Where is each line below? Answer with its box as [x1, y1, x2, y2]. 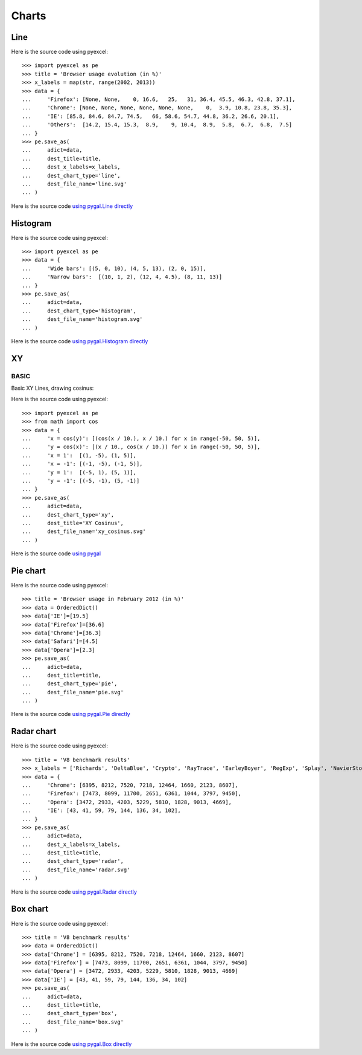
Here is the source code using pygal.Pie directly [11, 711, 130, 718]
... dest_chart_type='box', [22, 1010, 118, 1017]
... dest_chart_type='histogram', [22, 307, 137, 314]
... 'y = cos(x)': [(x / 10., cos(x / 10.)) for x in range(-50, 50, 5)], [22, 444, 261, 450]
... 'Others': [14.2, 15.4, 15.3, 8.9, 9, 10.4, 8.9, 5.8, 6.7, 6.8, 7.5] [22, 121, 293, 128]
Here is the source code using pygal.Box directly [11, 1040, 132, 1048]
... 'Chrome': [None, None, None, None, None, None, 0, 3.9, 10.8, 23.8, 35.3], [22, 105, 293, 111]
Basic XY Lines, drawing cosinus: [11, 384, 94, 392]
